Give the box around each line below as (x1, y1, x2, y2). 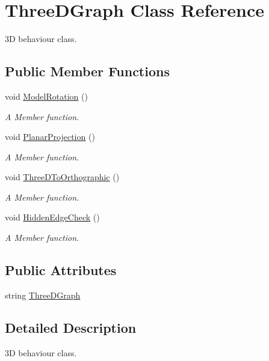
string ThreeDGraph (5, 288, 81, 301)
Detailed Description (5, 318, 137, 336)
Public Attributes (5, 261, 117, 279)
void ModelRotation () (5, 89, 88, 102)
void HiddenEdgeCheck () (5, 211, 100, 223)
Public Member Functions (5, 62, 170, 80)
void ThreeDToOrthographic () (5, 171, 120, 183)
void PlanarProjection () (5, 130, 95, 143)
